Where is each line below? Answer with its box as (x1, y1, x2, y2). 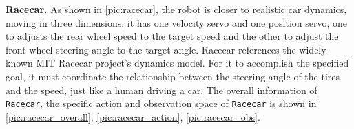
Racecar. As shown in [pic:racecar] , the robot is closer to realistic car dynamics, (6, 2, 347, 16)
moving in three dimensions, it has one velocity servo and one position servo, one (6, 15, 348, 30)
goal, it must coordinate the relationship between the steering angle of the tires (6, 69, 340, 83)
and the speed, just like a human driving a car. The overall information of (6, 82, 317, 97)
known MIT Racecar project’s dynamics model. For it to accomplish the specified (6, 56, 349, 70)
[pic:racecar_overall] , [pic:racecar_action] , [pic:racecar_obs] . (6, 109, 260, 124)
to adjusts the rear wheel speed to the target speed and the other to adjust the (6, 29, 339, 43)
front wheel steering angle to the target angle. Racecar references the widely (6, 42, 326, 56)
